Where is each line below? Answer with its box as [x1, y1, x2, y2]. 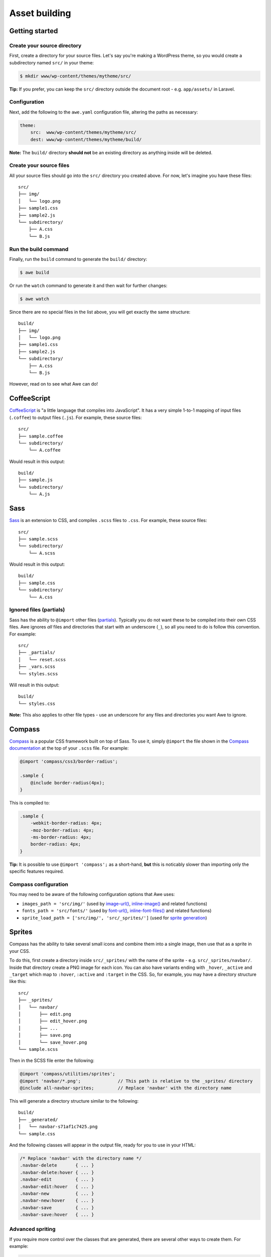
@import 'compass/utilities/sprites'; [20, 1071, 115, 1077]
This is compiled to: [9, 799, 50, 805]
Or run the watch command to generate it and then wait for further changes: [9, 282, 168, 289]
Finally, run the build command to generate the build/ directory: [9, 256, 148, 262]
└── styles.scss [18, 671, 58, 676]
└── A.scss [28, 550, 56, 556]
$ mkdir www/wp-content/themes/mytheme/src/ [20, 73, 131, 79]
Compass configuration [9, 881, 69, 887]
